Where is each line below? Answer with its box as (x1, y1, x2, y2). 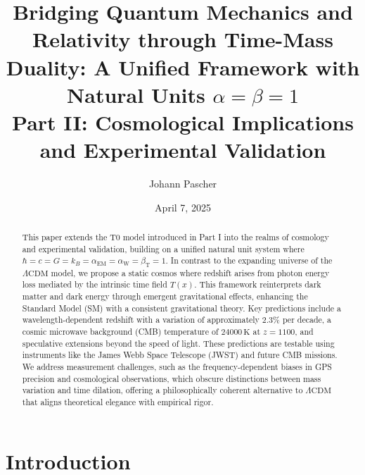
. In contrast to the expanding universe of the (165, 254, 333, 266)
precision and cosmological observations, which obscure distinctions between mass (22, 372, 321, 384)
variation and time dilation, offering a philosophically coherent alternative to (22, 384, 303, 396)
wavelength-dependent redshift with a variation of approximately (22, 314, 260, 326)
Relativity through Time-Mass (32, 25, 333, 54)
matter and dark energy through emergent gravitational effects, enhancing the (22, 290, 308, 302)
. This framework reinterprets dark (194, 278, 321, 290)
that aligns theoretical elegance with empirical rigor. (22, 395, 214, 407)
